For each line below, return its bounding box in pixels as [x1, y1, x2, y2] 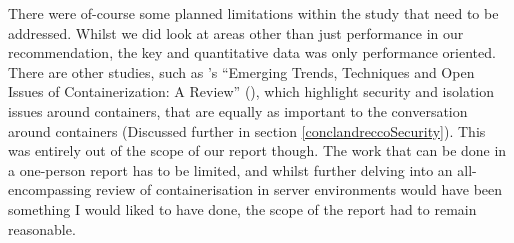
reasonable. [8, 218, 76, 239]
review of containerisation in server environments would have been [96, 179, 503, 200]
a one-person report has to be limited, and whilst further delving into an [8, 159, 453, 180]
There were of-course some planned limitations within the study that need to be [8, 3, 499, 23]
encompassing [8, 179, 92, 200]
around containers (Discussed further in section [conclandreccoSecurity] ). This [8, 120, 486, 141]
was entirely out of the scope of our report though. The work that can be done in [8, 140, 507, 161]
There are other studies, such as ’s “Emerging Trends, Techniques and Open [8, 61, 475, 82]
